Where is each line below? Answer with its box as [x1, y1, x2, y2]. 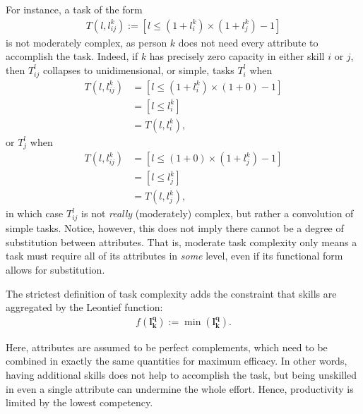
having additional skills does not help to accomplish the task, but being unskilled [6, 367, 357, 382]
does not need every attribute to [178, 35, 319, 49]
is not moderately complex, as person [6, 35, 167, 49]
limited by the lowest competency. [6, 395, 153, 410]
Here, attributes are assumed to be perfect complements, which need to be [6, 339, 328, 354]
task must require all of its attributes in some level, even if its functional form [6, 248, 343, 263]
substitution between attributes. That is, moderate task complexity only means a [6, 234, 357, 249]
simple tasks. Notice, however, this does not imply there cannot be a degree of [6, 221, 344, 236]
